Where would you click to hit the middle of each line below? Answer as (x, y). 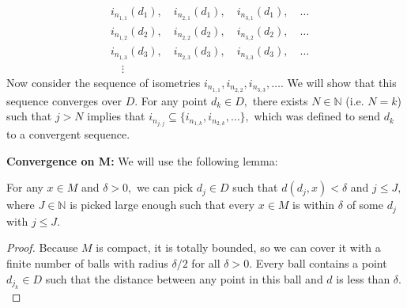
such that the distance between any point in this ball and (184, 278)
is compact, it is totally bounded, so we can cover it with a (238, 247)
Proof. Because (42, 247)
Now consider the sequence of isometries (104, 82)
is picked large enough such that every (162, 205)
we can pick (165, 187)
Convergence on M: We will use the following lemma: (142, 160)
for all (206, 263)
